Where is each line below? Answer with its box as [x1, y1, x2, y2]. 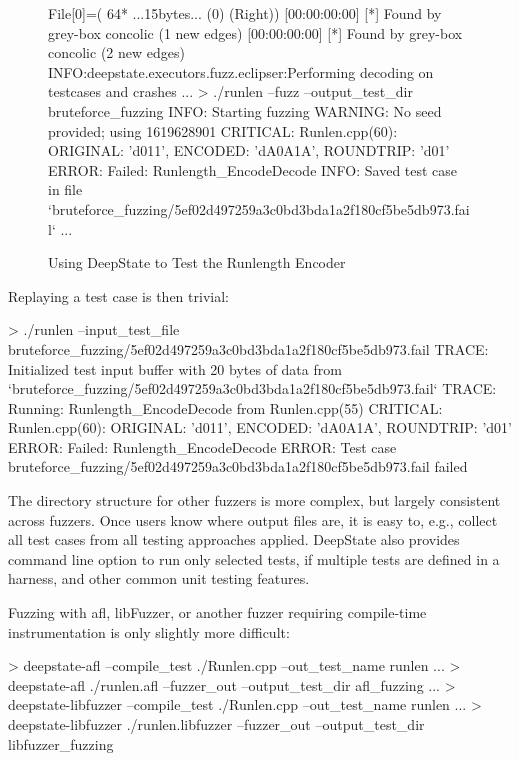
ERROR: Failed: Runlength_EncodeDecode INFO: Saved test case [48, 159, 458, 180]
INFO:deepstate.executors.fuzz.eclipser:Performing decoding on [48, 61, 434, 82]
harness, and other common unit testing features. [8, 568, 310, 589]
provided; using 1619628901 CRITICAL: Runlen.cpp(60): [48, 120, 398, 141]
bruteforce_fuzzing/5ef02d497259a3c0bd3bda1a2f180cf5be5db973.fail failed [8, 456, 468, 477]
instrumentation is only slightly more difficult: [8, 621, 290, 642]
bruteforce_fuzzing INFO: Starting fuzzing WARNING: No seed [48, 100, 442, 121]
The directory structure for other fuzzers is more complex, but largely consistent [8, 490, 501, 511]
